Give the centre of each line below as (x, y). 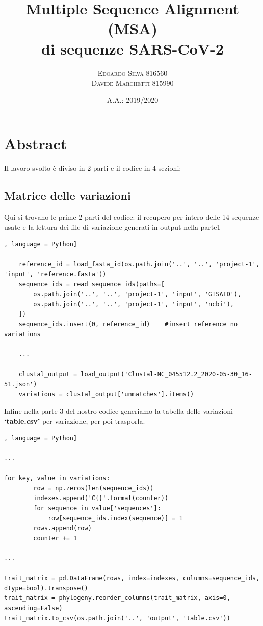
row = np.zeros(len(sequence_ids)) (94, 488)
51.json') (21, 384)
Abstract (36, 144)
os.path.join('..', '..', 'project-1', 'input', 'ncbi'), (134, 304)
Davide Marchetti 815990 (133, 83)
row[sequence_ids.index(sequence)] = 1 (115, 518)
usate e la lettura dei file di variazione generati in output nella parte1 (112, 227)
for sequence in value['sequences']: (97, 508)
